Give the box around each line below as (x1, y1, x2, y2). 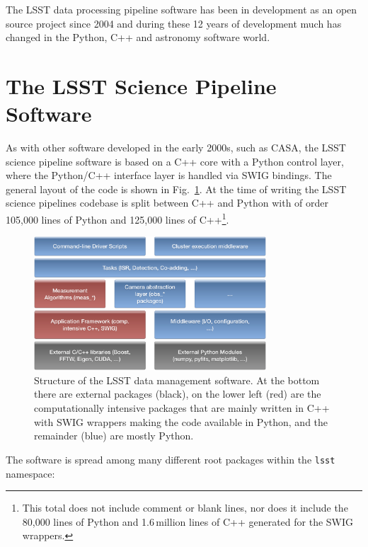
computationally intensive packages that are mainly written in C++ (34, 401, 330, 415)
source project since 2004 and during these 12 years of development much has (6, 16, 342, 30)
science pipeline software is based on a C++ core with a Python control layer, (6, 154, 344, 168)
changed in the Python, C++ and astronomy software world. (6, 30, 270, 45)
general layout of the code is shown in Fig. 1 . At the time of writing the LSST (6, 181, 347, 196)
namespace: (6, 466, 55, 480)
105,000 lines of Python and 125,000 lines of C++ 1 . (6, 210, 229, 226)
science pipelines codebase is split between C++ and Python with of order (6, 195, 329, 210)
